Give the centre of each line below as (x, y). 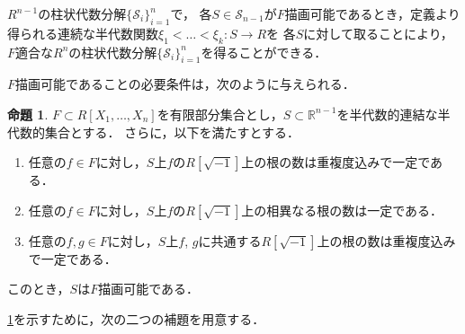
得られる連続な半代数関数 (83, 33)
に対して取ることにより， (378, 33)
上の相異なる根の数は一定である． (342, 210)
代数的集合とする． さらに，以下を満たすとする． (154, 132)
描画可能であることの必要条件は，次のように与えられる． (185, 84)
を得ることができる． (264, 52)
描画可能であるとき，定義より (372, 13)
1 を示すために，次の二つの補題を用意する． (136, 318)
